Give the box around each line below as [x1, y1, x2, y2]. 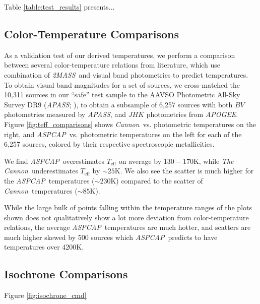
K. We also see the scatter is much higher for [114, 165, 254, 176]
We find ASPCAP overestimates [4, 155, 105, 166]
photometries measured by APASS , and [4, 109, 126, 119]
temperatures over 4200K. [4, 241, 84, 252]
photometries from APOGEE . [146, 109, 238, 119]
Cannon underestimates [4, 165, 78, 176]
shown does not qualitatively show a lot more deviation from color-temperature [4, 212, 249, 222]
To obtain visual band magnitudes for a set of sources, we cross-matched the [4, 79, 240, 90]
